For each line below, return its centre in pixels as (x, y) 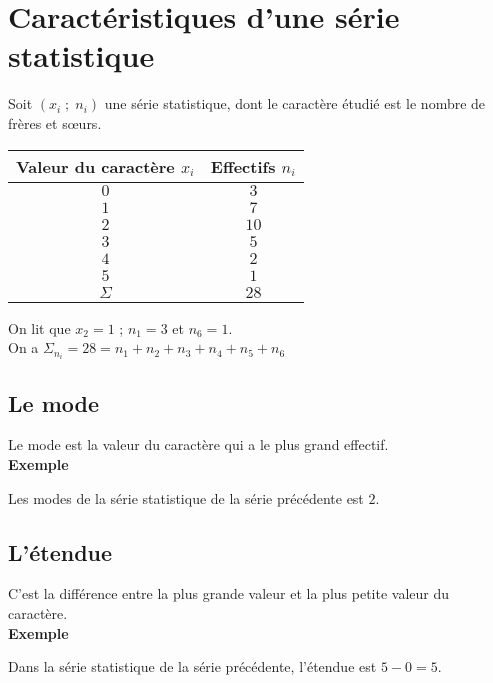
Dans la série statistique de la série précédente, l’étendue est (192, 666)
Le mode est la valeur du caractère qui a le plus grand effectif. (198, 444)
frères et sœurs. (55, 122)
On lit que (39, 327)
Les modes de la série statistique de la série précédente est (186, 497)
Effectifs (243, 166)
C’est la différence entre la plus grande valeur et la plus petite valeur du (229, 593)
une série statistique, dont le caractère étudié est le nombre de (295, 103)
